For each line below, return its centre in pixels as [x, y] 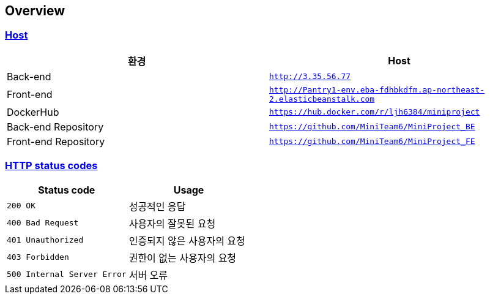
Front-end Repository [56, 141]
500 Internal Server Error [67, 274]
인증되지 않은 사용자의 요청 [187, 240]
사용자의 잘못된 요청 [172, 223]
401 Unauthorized [45, 240]
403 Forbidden [38, 257]
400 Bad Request [43, 223]
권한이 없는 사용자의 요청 [183, 258]
